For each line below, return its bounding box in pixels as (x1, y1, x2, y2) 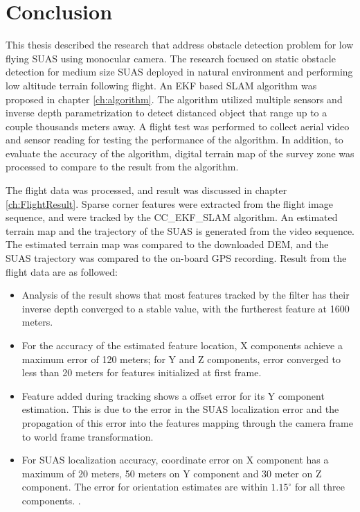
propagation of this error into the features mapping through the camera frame (21, 415, 353, 430)
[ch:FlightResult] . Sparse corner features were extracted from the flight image (6, 196, 334, 211)
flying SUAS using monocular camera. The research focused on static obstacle (6, 51, 336, 65)
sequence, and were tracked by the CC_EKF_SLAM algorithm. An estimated (6, 210, 338, 224)
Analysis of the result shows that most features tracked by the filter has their (21, 288, 350, 302)
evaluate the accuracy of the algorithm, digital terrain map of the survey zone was (6, 145, 354, 160)
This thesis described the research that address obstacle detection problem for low (6, 37, 354, 52)
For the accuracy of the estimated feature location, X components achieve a (21, 338, 343, 352)
